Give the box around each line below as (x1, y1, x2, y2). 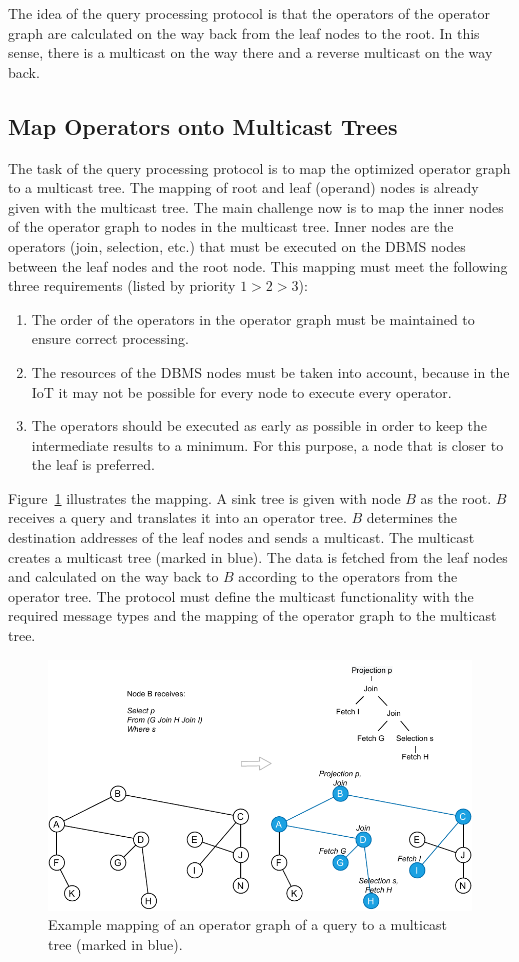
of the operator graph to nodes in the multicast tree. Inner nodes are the (8, 216, 454, 237)
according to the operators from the (238, 566, 458, 587)
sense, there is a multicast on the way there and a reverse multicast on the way (8, 42, 493, 63)
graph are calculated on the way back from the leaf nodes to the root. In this (8, 22, 480, 43)
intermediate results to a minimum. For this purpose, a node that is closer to (31, 434, 504, 455)
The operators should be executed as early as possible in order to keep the (31, 415, 488, 436)
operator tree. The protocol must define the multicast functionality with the (8, 585, 474, 606)
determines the (366, 507, 458, 528)
